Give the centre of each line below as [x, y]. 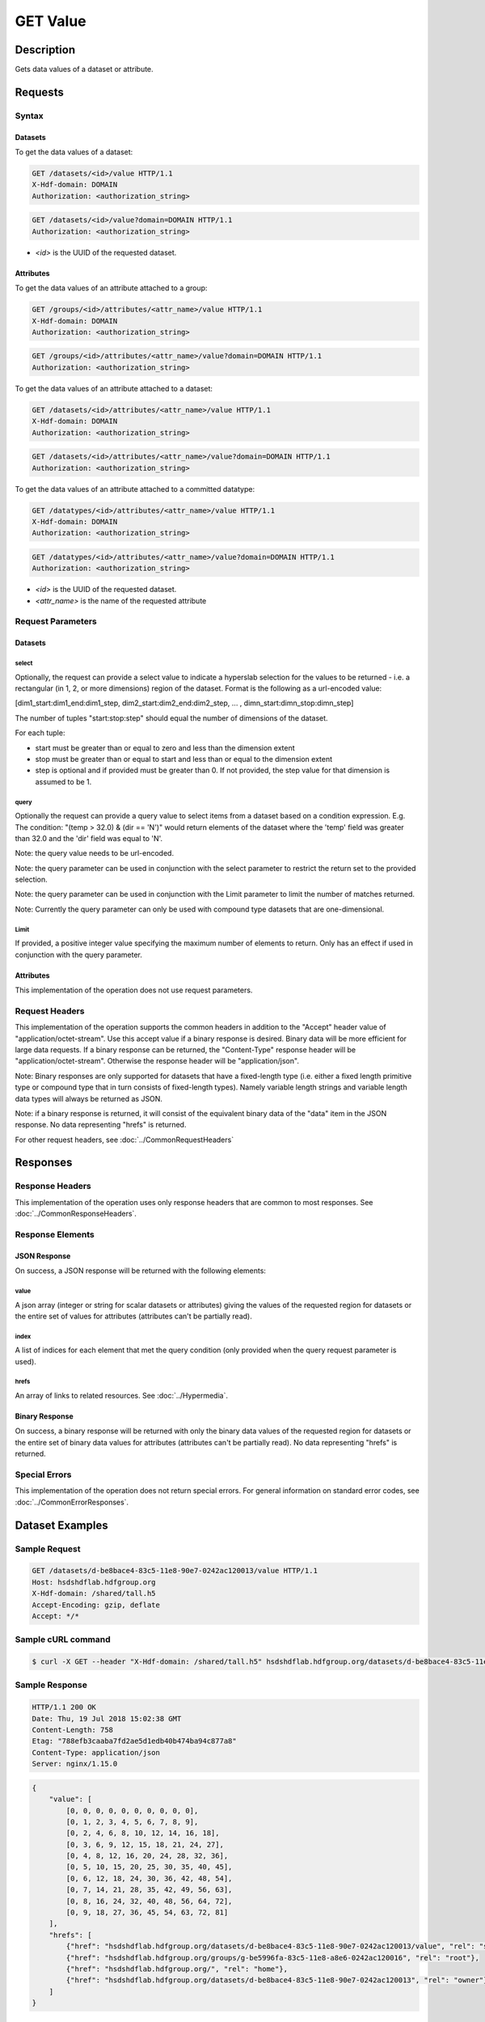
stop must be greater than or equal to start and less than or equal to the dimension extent [184, 759]
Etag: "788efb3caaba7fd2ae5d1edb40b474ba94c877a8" [135, 1741]
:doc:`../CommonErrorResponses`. [72, 1502]
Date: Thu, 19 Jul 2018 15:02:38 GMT [107, 1718]
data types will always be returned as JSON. [89, 1098]
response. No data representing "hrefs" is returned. [101, 1125]
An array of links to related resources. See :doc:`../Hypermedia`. [121, 1396]
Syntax [29, 116]
